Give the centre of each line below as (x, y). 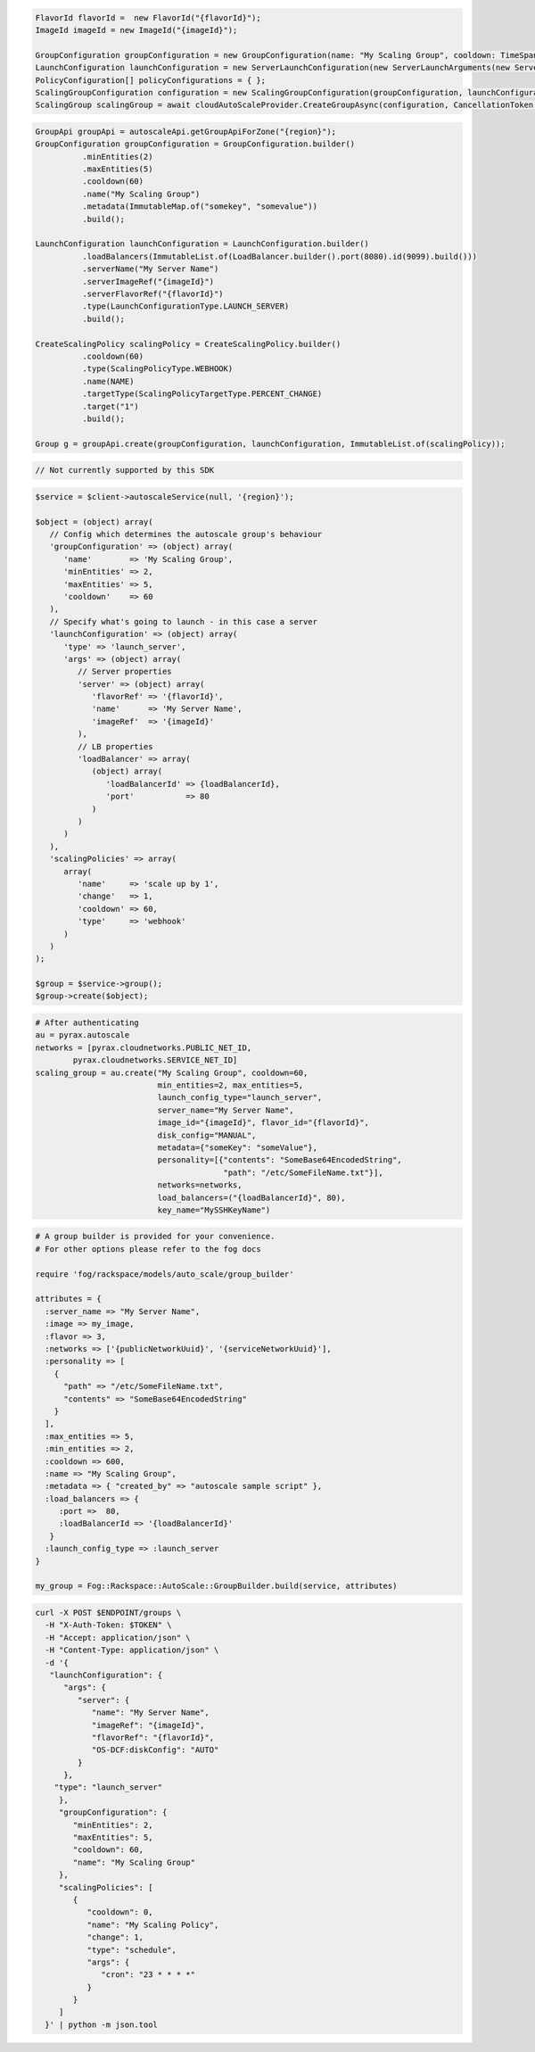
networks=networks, (200, 1185)
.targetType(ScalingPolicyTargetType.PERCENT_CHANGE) (202, 394)
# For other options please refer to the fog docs (148, 1249)
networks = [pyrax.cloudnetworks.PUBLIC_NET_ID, (144, 1047)
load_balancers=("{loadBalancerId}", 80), (251, 1197)
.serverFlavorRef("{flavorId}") (152, 294)
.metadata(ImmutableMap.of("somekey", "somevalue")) (200, 207)
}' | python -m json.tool (101, 2024)
